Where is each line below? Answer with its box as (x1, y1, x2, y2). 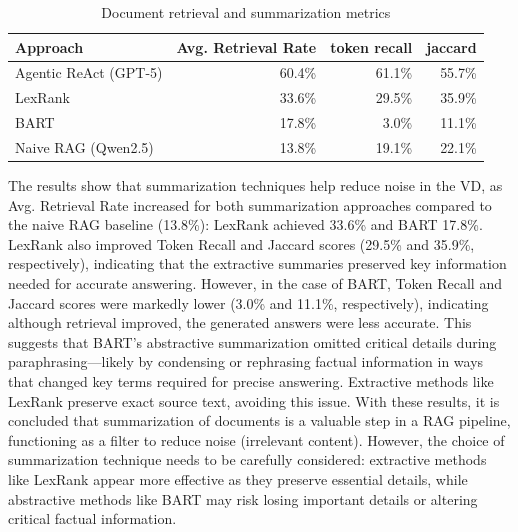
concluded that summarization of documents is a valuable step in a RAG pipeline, (8, 410, 511, 431)
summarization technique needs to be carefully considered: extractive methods (8, 449, 487, 470)
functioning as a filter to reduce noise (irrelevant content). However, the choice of (8, 429, 505, 450)
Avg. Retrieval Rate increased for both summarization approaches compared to (8, 194, 492, 215)
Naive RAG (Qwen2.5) (15, 136, 154, 157)
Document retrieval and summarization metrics (101, 2, 391, 22)
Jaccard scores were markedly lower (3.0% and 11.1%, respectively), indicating (8, 292, 489, 313)
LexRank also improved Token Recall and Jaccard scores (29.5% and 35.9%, (8, 233, 475, 254)
